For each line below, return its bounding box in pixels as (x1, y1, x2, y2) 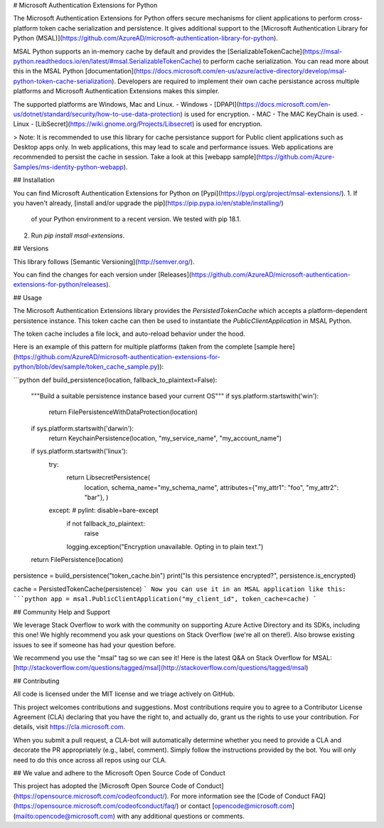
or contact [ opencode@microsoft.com (180, 802, 293, 810)
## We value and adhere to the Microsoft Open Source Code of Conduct (13, 769, 225, 777)
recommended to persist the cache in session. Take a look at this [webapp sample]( (13, 153, 259, 161)
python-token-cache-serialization (13, 77, 112, 85)
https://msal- (304, 47, 343, 55)
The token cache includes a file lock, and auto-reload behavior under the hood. (13, 329, 245, 338)
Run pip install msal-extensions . (31, 231, 125, 240)
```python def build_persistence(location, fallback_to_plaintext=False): (13, 376, 218, 384)
